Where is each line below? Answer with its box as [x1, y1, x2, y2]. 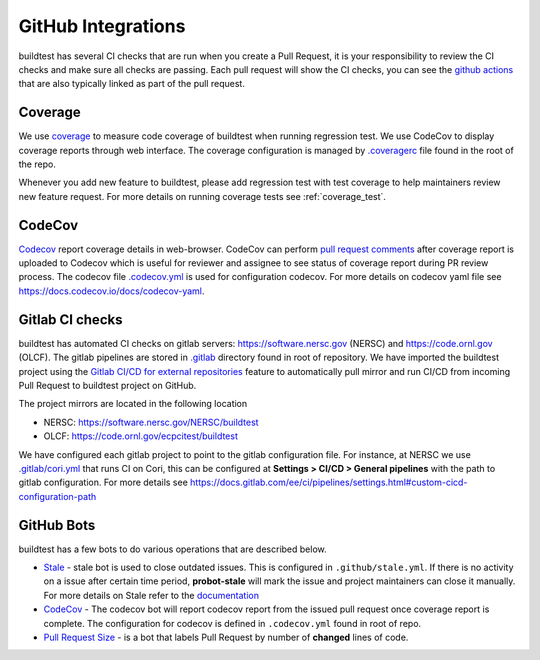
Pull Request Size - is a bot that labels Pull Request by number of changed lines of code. [43, 631, 409, 643]
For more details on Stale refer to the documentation [43, 589, 260, 601]
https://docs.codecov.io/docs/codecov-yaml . [18, 285, 205, 297]
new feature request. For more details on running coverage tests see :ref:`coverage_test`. [18, 190, 387, 202]
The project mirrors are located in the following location [18, 398, 248, 410]
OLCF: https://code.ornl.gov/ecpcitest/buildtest [43, 430, 239, 442]
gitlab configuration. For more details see [18, 476, 189, 489]
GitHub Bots [18, 516, 96, 534]
